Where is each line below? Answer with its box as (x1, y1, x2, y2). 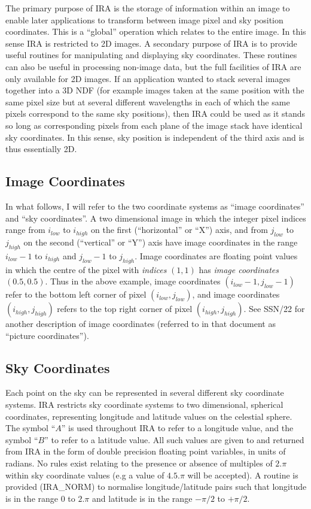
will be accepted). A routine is (187, 468, 298, 481)
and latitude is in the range (92, 492, 193, 504)
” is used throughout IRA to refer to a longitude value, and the (61, 422, 294, 434)
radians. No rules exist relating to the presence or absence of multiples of (5, 457, 273, 469)
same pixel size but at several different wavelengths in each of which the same (5, 95, 290, 108)
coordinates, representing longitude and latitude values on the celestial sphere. (5, 410, 292, 422)
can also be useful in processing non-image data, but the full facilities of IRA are (5, 60, 301, 72)
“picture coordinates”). (5, 329, 89, 341)
